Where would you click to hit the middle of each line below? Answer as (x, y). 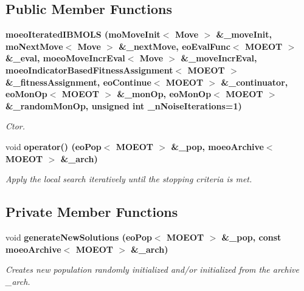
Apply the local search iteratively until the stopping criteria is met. (129, 179)
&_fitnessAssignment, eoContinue (78, 82)
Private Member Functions (92, 212)
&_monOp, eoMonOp (164, 94)
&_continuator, (254, 82)
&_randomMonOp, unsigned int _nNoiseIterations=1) (124, 105)
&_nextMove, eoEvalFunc (174, 46)
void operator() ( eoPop (54, 146)
